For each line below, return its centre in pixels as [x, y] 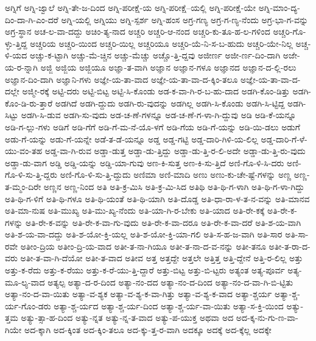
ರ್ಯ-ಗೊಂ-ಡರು [28, 305]
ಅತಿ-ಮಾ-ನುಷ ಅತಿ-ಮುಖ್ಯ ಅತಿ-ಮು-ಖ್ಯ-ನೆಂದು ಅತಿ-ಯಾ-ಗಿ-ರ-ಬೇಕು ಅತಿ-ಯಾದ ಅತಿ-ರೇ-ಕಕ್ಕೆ [135, 210]
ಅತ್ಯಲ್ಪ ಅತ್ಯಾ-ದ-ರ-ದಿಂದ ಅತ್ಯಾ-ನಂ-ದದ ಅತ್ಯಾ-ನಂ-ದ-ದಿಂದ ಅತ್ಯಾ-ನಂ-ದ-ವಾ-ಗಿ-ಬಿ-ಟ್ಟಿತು [170, 282]
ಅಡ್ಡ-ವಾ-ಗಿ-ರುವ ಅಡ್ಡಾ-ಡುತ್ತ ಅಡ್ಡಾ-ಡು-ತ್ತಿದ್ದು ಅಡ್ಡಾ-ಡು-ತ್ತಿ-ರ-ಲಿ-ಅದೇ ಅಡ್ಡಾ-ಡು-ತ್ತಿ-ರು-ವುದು [175, 151]
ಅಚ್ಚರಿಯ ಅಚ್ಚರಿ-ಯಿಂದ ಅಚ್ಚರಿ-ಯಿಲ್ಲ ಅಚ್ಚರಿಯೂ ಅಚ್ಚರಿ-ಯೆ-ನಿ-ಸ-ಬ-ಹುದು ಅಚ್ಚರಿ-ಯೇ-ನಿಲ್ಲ [161, 43]
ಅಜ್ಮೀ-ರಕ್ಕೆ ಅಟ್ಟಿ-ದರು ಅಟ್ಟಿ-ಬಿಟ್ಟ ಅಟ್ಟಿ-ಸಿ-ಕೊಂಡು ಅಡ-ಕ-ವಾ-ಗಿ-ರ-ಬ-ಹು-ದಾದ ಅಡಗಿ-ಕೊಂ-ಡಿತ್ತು [156, 91]
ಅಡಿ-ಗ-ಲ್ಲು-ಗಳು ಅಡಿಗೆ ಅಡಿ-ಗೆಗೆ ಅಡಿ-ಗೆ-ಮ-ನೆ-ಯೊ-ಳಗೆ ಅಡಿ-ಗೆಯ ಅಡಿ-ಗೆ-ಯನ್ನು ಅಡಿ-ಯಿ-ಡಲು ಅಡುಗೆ [153, 126]
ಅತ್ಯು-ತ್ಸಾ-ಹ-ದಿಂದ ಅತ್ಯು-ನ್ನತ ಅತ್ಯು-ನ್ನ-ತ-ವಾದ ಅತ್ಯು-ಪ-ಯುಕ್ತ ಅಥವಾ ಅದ [127, 318]
